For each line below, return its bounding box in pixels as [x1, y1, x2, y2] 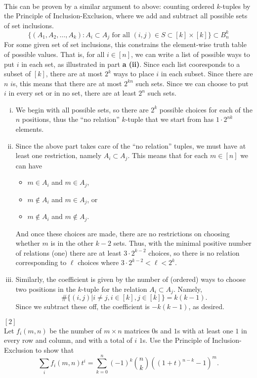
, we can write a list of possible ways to [131, 49, 250, 59]
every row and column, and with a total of [4, 335, 132, 345]
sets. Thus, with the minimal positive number [113, 238, 252, 248]
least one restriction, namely [15, 150, 102, 161]
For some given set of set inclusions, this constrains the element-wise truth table [4, 39, 247, 50]
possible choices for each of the [159, 104, 253, 114]
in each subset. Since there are [161, 68, 253, 79]
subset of [4, 68, 31, 79]
